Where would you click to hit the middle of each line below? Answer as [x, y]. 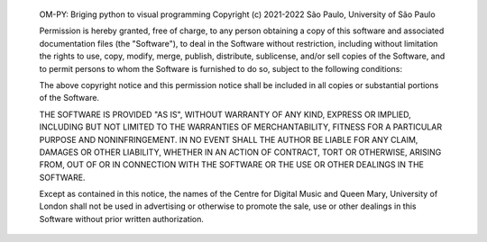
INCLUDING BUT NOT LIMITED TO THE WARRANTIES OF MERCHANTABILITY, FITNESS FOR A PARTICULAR [240, 127]
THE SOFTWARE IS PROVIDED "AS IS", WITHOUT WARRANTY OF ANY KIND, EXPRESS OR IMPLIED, [225, 114]
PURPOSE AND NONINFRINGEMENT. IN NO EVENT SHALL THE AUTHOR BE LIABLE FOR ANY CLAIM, [229, 139]
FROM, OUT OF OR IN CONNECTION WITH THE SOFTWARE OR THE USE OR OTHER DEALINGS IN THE [231, 165]
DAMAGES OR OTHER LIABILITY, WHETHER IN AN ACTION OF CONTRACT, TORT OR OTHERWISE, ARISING [240, 152]
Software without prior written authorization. [122, 219]
